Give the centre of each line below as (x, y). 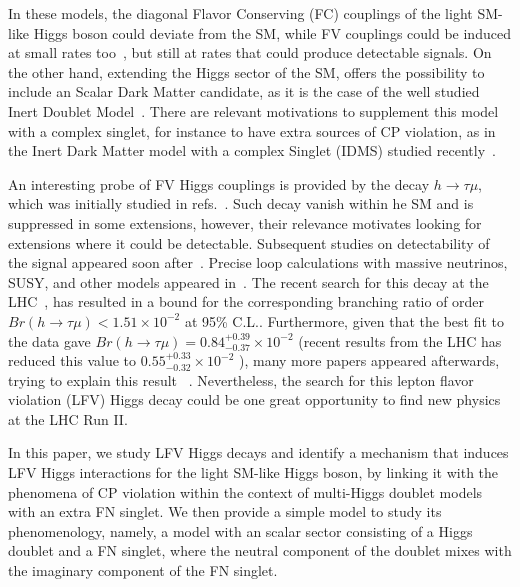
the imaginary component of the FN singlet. (143, 570)
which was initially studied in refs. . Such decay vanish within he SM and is (241, 203)
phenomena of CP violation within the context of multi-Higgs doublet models (245, 491)
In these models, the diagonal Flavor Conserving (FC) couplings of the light (240, 13)
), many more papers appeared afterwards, (369, 360)
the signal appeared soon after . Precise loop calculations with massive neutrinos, (258, 262)
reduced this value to (72, 360)
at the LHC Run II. (68, 418)
